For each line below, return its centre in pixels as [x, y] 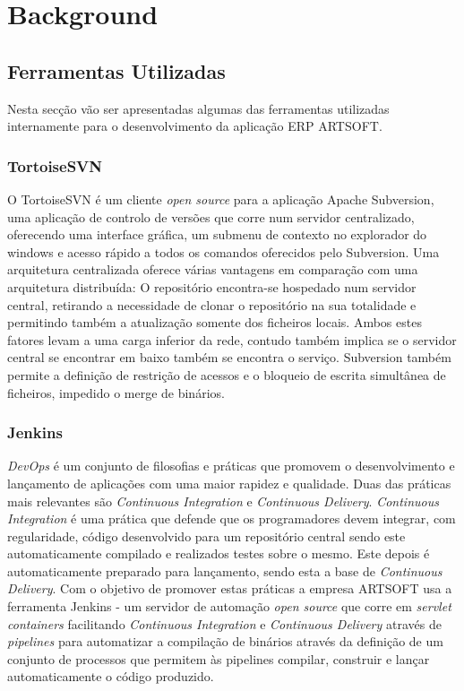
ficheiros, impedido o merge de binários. [116, 392]
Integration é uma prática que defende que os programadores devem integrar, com [232, 518]
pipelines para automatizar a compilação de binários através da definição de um [225, 641]
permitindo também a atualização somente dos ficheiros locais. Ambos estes [215, 322]
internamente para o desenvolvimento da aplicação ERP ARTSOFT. [195, 126]
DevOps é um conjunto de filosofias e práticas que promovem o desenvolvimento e [231, 466]
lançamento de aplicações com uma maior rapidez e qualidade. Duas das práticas [229, 483]
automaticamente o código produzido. [111, 676]
